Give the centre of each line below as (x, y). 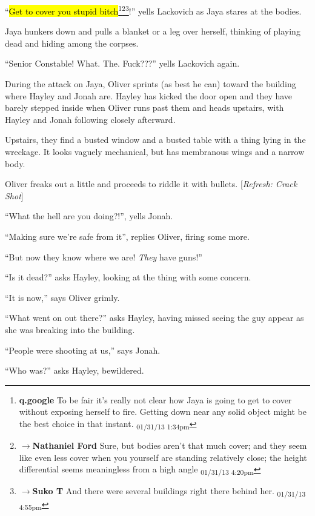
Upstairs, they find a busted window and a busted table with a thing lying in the (155, 140)
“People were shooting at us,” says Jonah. (83, 350)
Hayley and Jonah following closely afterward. (90, 119)
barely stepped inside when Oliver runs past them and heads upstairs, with (144, 107)
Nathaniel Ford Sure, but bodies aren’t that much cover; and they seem (170, 445)
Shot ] (14, 195)
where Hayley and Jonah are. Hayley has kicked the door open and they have (149, 95)
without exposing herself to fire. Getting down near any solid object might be (163, 412)
